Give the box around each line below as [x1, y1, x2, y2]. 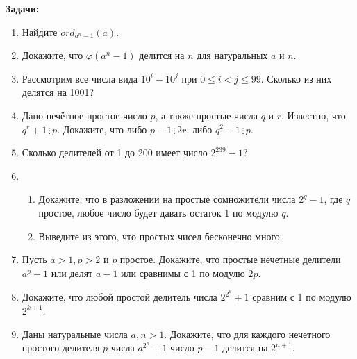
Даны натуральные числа [22, 326, 128, 341]
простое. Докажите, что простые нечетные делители [119, 252, 341, 267]
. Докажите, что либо [57, 122, 147, 136]
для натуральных [197, 48, 268, 62]
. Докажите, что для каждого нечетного [164, 326, 331, 341]
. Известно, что [281, 108, 346, 122]
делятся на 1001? [22, 85, 94, 99]
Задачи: [6, 1, 40, 15]
